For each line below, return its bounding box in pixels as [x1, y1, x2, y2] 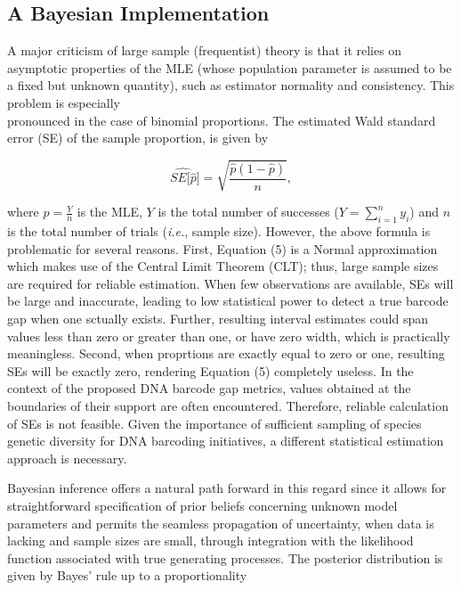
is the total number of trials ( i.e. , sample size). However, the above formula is [7, 222, 431, 241]
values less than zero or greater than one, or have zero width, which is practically [7, 326, 450, 345]
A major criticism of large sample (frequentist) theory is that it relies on [7, 41, 402, 60]
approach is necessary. [7, 448, 127, 467]
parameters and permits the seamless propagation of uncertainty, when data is [7, 513, 434, 532]
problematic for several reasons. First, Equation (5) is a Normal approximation [7, 239, 438, 258]
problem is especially [7, 93, 120, 111]
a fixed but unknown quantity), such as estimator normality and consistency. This [7, 76, 455, 94]
